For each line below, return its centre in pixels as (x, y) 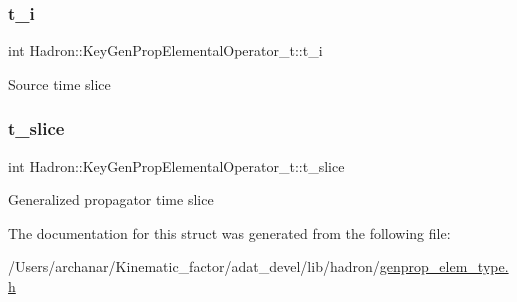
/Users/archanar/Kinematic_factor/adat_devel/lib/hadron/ (194, 266)
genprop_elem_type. (444, 266)
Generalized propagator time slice (111, 199)
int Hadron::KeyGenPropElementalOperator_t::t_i (165, 50)
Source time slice (59, 83)
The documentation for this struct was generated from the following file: (229, 232)
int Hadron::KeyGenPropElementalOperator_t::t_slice (176, 165)
